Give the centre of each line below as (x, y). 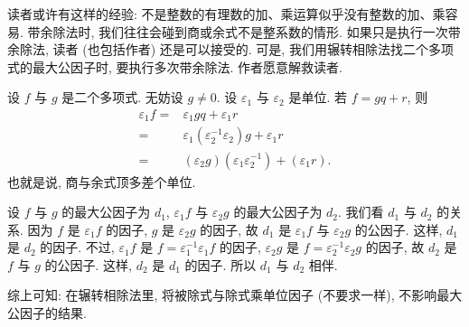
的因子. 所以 (220, 264)
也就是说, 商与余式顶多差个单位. (102, 181)
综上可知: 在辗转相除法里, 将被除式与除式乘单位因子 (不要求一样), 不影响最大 (235, 295)
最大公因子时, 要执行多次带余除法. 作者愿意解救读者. (187, 66)
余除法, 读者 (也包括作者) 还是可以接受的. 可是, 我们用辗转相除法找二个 (218, 49)
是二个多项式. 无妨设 (122, 97)
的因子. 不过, (77, 247)
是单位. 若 (318, 97)
